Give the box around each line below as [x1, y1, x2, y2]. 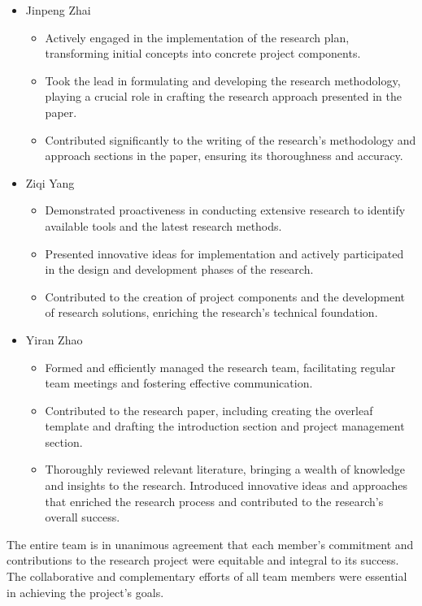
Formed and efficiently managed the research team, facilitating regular [45, 358, 396, 375]
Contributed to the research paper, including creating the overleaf [45, 401, 373, 418]
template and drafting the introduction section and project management [45, 418, 405, 435]
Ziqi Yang [25, 174, 75, 191]
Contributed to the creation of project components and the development [45, 288, 405, 305]
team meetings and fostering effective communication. [45, 374, 313, 392]
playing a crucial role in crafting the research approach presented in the [45, 88, 402, 105]
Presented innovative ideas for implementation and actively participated [45, 245, 404, 262]
